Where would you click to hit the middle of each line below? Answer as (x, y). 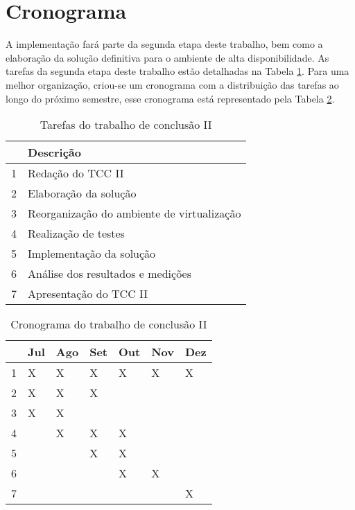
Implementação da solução (92, 254)
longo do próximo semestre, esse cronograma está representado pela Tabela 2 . (170, 98)
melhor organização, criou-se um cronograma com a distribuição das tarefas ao (172, 84)
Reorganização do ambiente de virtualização (135, 213)
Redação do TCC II (76, 173)
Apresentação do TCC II (88, 294)
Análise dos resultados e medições (110, 274)
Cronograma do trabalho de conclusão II (109, 324)
